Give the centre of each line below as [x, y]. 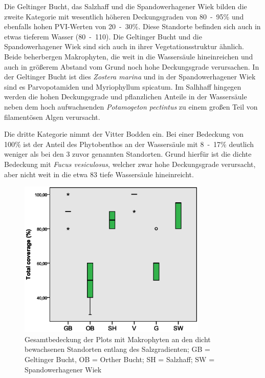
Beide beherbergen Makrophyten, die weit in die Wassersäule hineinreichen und [129, 56]
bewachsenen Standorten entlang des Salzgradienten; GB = [117, 349]
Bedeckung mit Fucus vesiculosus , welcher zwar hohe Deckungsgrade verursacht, [130, 164]
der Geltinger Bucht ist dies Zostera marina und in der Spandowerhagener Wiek [130, 77]
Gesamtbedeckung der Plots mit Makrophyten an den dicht [118, 339]
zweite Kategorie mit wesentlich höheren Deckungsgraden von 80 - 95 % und [124, 16]
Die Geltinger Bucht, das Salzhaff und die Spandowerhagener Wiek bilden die [126, 6]
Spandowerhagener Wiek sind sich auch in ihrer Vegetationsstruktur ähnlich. [124, 46]
